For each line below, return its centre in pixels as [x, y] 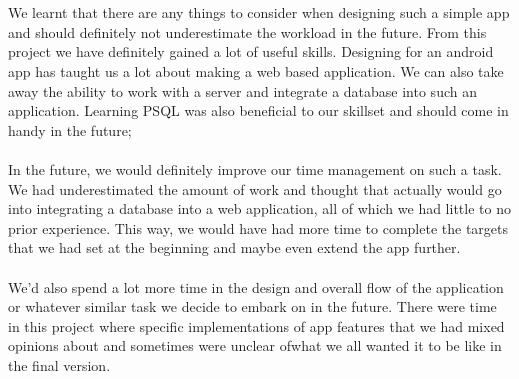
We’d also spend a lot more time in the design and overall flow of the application [256, 286]
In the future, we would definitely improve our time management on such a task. [255, 168]
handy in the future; [70, 129]
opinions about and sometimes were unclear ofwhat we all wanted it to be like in [255, 345]
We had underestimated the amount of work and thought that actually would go [255, 188]
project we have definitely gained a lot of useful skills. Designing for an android [251, 51]
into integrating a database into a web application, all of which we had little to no [259, 208]
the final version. [59, 364]
